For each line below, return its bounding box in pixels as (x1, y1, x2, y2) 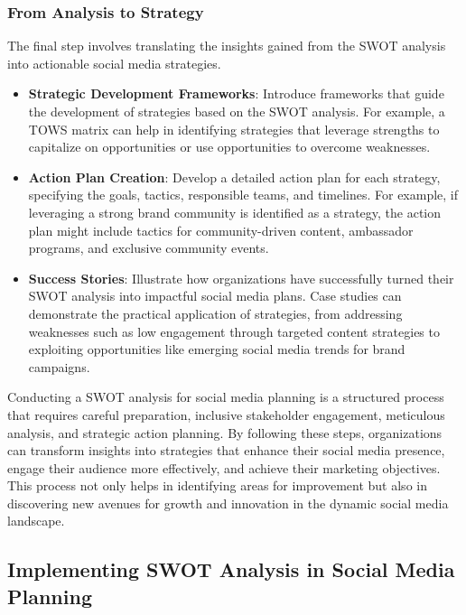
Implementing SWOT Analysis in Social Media (7, 555, 455, 583)
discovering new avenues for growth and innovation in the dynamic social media (7, 493, 449, 512)
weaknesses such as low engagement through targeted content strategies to (28, 321, 440, 340)
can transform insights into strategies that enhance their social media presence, (7, 441, 445, 460)
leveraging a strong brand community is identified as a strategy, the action (28, 202, 442, 221)
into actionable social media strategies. (7, 53, 221, 72)
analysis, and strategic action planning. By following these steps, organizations (7, 423, 443, 442)
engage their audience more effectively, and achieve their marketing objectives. (7, 458, 441, 477)
